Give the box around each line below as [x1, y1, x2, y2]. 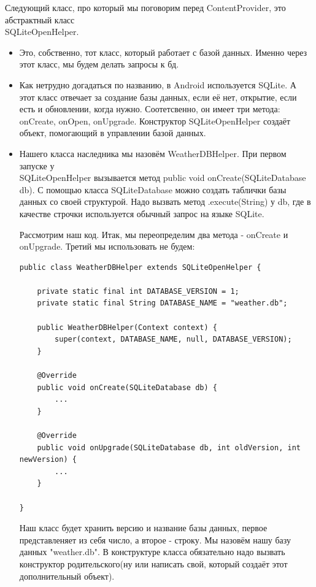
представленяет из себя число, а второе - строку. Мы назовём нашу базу [19, 533, 291, 546]
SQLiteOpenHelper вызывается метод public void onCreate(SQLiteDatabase [19, 171, 306, 184]
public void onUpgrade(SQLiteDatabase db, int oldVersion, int [37, 443, 301, 452]
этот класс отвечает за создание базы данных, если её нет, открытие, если [19, 90, 297, 103]
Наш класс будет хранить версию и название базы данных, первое [19, 521, 268, 534]
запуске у [19, 159, 55, 172]
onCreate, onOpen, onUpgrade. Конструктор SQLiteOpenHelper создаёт [19, 114, 291, 127]
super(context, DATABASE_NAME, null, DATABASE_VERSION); [55, 335, 292, 344]
